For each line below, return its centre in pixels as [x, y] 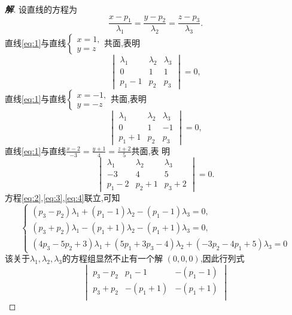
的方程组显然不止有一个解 [113, 258]
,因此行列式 [222, 258]
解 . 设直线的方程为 [41, 9]
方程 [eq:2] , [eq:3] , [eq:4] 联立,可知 [63, 198]
